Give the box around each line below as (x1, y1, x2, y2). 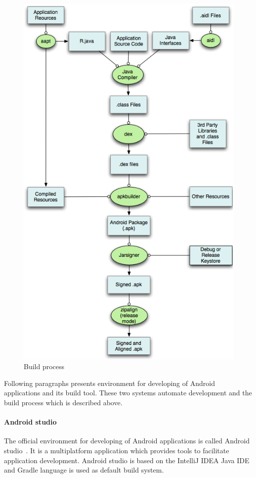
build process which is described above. (4, 397, 123, 407)
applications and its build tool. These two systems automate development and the (4, 387, 252, 398)
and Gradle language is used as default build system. (4, 465, 164, 475)
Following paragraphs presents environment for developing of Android (4, 378, 215, 388)
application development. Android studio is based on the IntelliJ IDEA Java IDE (4, 455, 250, 465)
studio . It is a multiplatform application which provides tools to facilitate (4, 445, 229, 455)
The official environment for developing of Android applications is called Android (4, 435, 250, 446)
